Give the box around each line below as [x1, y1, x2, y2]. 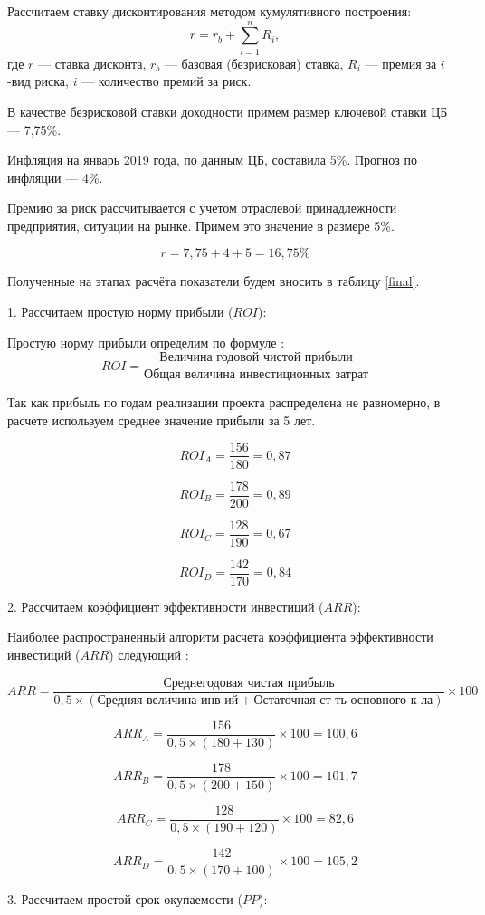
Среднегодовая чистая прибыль [163, 676, 335, 690]
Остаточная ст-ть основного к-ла [253, 693, 433, 707]
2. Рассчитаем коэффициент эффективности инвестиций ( [7, 596, 324, 615]
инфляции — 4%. [7, 167, 103, 186]
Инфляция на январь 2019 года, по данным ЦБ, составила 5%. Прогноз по [7, 150, 417, 169]
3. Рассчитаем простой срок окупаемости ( [7, 889, 242, 908]
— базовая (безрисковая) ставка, [164, 53, 344, 72]
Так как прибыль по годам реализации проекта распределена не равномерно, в [7, 393, 441, 412]
